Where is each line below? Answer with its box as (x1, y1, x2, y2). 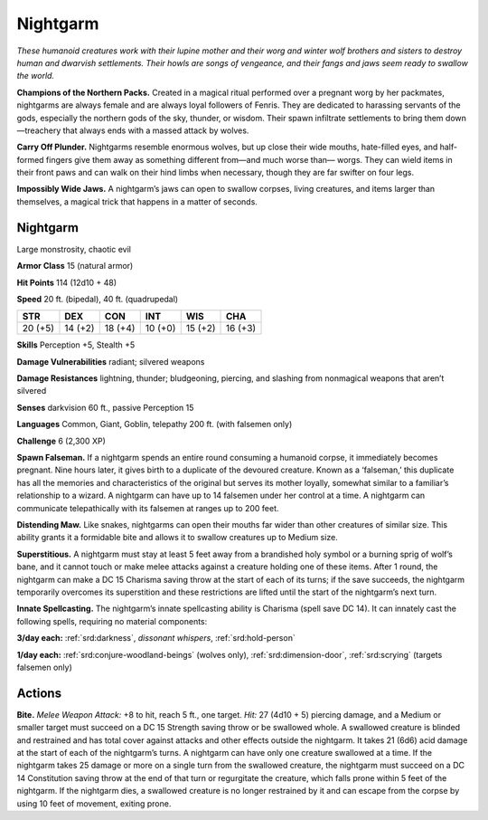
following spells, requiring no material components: (16, 615, 208, 626)
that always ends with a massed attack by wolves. (62, 125, 249, 136)
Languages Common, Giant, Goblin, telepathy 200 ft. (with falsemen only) (16, 419, 293, 430)
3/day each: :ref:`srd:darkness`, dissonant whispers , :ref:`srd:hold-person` (16, 633, 296, 644)
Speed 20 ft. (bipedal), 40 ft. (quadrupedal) (16, 293, 179, 304)
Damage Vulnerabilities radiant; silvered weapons (16, 356, 205, 367)
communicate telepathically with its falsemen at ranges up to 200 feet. (16, 502, 279, 513)
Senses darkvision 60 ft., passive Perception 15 (16, 402, 194, 413)
